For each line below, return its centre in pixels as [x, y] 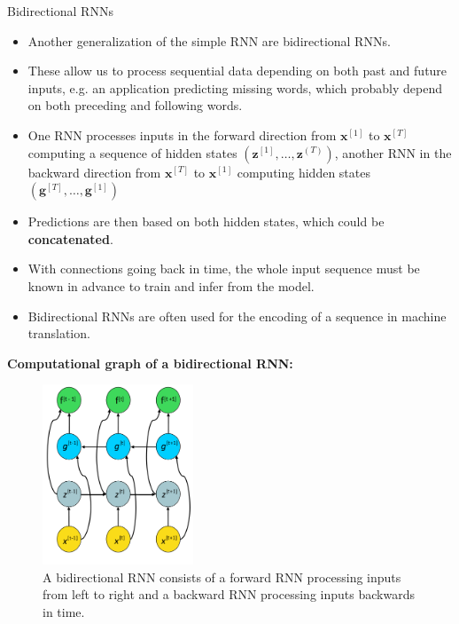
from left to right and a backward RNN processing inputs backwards [229, 594]
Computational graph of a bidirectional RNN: [150, 363]
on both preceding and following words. [135, 105]
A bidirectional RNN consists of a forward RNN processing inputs [222, 577]
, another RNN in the [393, 152]
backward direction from [94, 172]
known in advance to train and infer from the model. [171, 285]
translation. [59, 333]
